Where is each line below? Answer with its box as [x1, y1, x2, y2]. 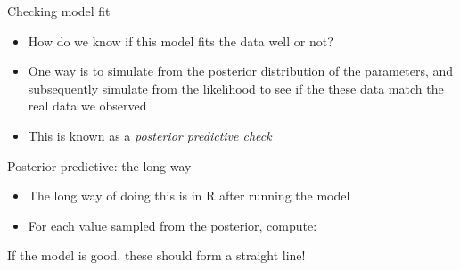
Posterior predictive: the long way [7, 156, 192, 175]
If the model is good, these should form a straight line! [7, 246, 306, 265]
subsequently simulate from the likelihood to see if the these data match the [28, 78, 444, 97]
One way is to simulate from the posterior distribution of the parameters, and [28, 61, 454, 80]
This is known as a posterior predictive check [28, 126, 272, 144]
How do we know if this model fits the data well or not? [28, 31, 333, 50]
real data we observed [28, 96, 147, 115]
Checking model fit [7, 2, 111, 20]
